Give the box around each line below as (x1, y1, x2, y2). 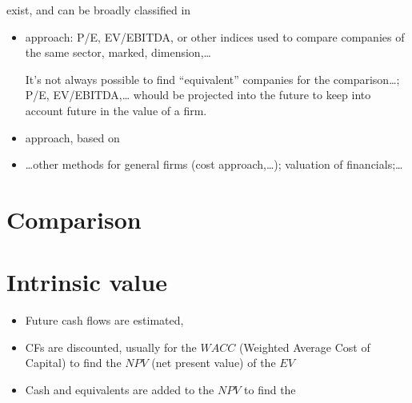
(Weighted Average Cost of (238, 338, 370, 355)
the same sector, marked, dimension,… (25, 44, 211, 61)
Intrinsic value (6, 265, 167, 298)
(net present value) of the (151, 354, 276, 371)
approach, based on (25, 129, 120, 146)
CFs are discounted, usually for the (25, 338, 197, 355)
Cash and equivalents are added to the (25, 381, 214, 398)
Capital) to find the (25, 354, 122, 371)
